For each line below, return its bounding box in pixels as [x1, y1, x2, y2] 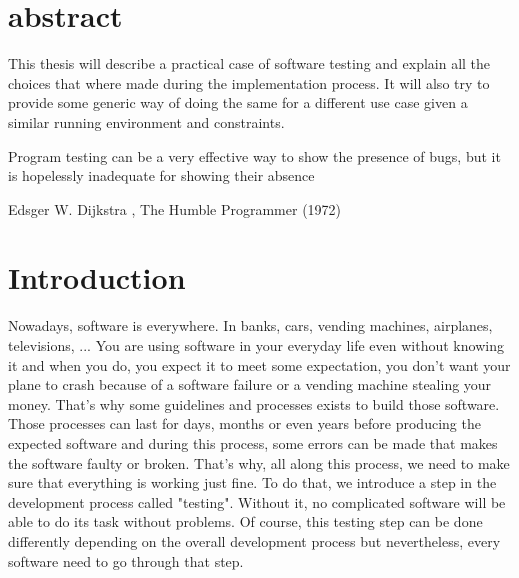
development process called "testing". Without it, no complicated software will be [8, 491, 506, 512]
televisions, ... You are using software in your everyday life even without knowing [8, 335, 504, 355]
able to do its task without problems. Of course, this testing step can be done [8, 511, 483, 532]
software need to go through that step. [8, 550, 244, 571]
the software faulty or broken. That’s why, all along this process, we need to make [8, 452, 510, 473]
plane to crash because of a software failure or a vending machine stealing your [8, 374, 492, 395]
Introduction [8, 257, 186, 298]
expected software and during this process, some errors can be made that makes [8, 432, 498, 453]
